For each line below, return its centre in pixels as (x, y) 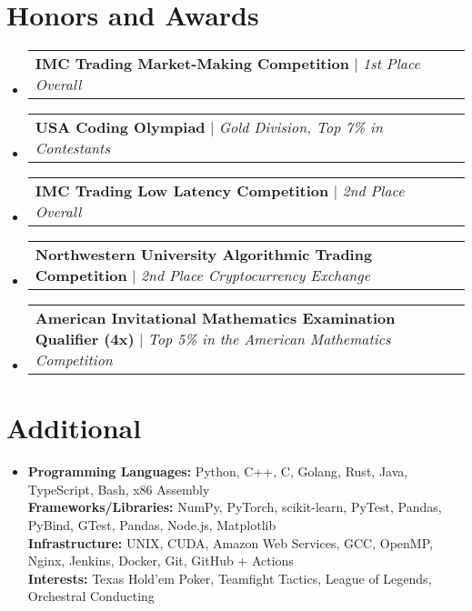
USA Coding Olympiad (120, 127)
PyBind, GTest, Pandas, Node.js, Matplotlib (152, 525)
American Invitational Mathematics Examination (215, 318)
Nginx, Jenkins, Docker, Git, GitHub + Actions (161, 561)
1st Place (392, 64)
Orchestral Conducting (91, 596)
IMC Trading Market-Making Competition (192, 64)
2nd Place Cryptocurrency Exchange (256, 275)
